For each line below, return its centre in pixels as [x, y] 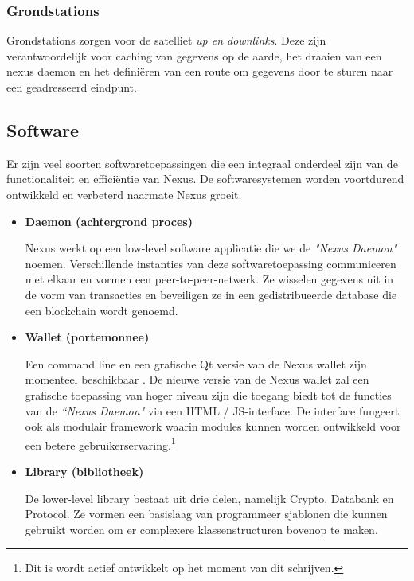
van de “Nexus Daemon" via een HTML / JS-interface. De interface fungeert [212, 410]
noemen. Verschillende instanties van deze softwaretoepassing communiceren [211, 263]
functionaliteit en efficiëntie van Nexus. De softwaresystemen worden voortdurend [205, 179]
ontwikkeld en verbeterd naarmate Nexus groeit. [124, 194]
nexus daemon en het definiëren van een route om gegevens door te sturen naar [200, 71]
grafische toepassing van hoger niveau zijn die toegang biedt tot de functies [208, 394]
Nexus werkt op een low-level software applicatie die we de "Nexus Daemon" [211, 248]
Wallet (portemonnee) [87, 337]
